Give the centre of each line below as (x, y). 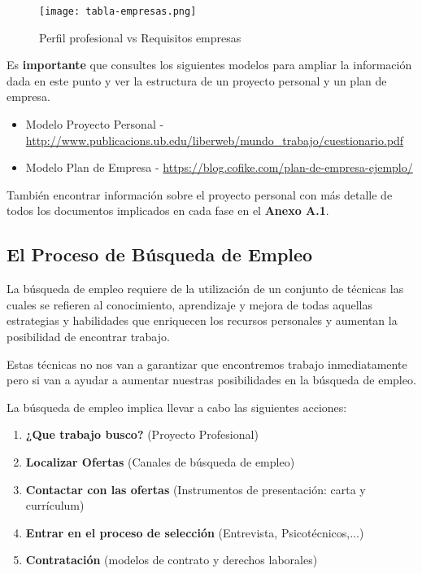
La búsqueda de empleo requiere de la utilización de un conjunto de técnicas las (205, 289)
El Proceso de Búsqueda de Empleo (160, 254)
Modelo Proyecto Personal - (95, 124)
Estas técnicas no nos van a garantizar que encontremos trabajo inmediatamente (207, 364)
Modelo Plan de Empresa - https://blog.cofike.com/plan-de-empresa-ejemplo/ (219, 167)
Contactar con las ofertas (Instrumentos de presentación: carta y (196, 489)
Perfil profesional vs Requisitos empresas (140, 37)
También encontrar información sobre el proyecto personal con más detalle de (200, 194)
